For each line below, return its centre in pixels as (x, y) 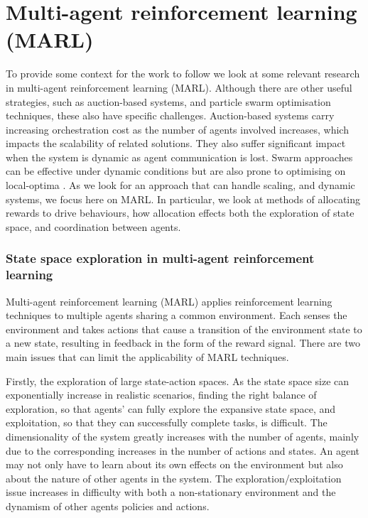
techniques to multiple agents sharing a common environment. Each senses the (177, 315)
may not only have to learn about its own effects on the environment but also (174, 464)
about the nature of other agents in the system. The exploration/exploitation (174, 478)
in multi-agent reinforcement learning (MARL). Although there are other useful (179, 87)
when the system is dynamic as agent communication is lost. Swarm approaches (179, 157)
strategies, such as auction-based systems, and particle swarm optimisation (168, 101)
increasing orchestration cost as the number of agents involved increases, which (177, 129)
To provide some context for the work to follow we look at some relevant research (183, 74)
